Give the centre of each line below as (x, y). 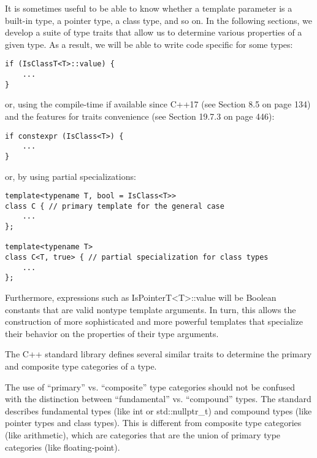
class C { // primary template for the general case (115, 206)
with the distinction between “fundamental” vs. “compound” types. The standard (158, 399)
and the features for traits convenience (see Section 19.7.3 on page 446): (140, 116)
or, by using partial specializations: (71, 176)
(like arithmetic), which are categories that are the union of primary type (143, 434)
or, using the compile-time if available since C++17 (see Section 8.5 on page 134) (158, 104)
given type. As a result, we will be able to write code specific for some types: (149, 44)
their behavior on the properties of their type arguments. (112, 333)
